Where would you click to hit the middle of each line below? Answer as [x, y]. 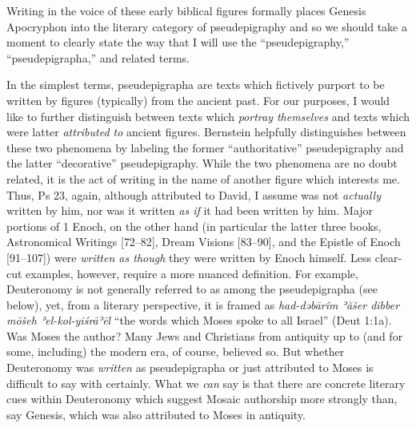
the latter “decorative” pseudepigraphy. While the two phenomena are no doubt [202, 163]
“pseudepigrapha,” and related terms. [98, 57]
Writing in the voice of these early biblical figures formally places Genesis [186, 10]
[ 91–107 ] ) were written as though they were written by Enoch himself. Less [189, 257]
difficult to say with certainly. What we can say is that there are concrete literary [206, 383]
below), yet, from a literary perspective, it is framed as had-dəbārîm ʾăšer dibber [203, 304]
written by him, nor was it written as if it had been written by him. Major [190, 210]
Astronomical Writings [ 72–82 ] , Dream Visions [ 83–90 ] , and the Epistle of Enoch [204, 242]
